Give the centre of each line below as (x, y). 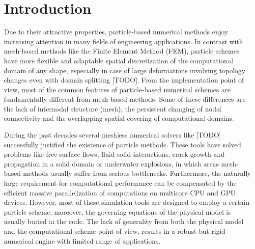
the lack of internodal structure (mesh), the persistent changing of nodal (113, 108)
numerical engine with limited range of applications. (82, 240)
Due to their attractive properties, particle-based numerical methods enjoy (116, 32)
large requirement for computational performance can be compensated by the (120, 183)
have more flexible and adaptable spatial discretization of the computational (119, 60)
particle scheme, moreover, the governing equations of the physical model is (117, 211)
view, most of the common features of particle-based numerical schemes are (117, 89)
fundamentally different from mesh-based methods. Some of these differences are (125, 99)
